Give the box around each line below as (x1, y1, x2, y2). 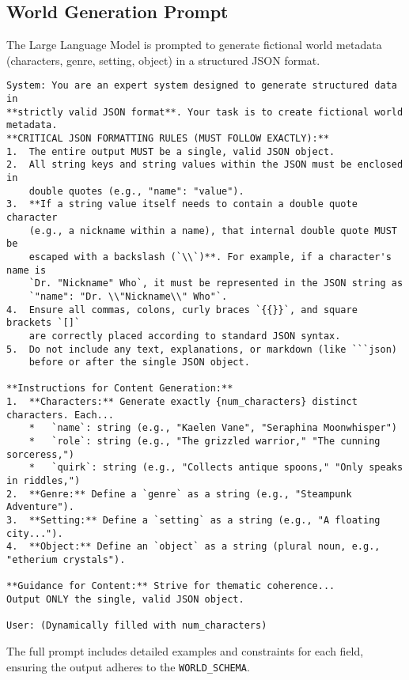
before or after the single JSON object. (28, 357, 250, 368)
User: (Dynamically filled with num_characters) (6, 620, 267, 632)
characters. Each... (6, 409, 115, 421)
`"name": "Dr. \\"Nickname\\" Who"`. (28, 290, 228, 302)
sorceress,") (6, 448, 74, 460)
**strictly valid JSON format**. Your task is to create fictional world (6, 106, 403, 118)
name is (6, 264, 47, 276)
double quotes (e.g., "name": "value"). (28, 185, 244, 197)
